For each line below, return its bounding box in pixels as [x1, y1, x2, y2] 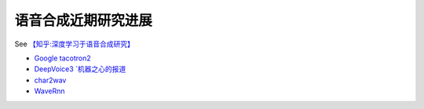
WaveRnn [34, 86, 66, 96]
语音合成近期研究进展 [14, 12, 153, 29]
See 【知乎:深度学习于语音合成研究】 [14, 39, 135, 49]
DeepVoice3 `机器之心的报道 [34, 64, 126, 74]
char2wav [34, 75, 67, 85]
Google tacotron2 [34, 53, 92, 63]
